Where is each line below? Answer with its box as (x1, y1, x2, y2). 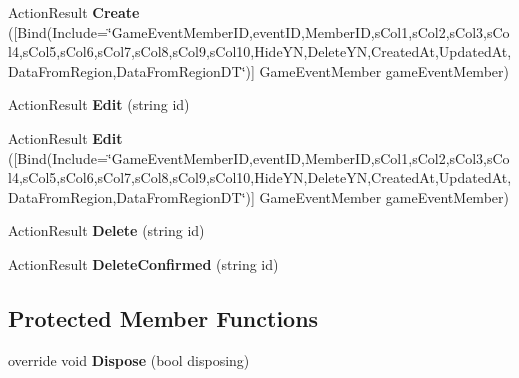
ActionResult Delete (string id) (8, 220, 205, 241)
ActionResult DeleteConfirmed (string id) (8, 253, 279, 274)
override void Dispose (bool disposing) (8, 349, 250, 370)
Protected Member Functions (8, 302, 319, 333)
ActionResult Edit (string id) (8, 94, 190, 115)
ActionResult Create (8, 2, 140, 22)
